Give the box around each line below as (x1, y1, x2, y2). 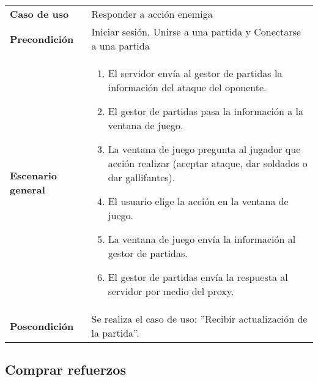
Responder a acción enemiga (91, 7, 213, 21)
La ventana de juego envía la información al (108, 232, 296, 246)
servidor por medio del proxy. (108, 284, 234, 298)
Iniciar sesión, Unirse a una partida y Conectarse (91, 24, 301, 39)
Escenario (10, 168, 57, 182)
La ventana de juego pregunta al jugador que (108, 142, 301, 156)
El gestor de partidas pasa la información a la (108, 104, 304, 118)
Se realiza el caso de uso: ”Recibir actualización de (91, 312, 308, 326)
